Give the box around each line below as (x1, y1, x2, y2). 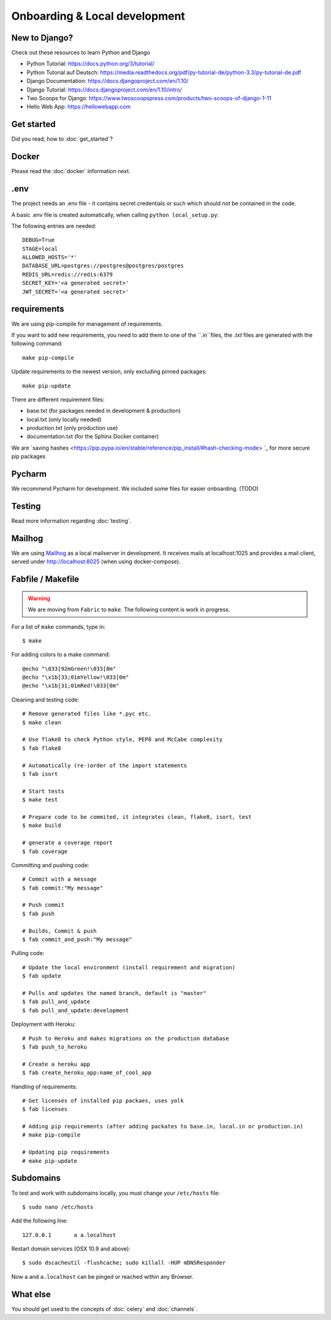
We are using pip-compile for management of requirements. (11, 320, 163, 327)
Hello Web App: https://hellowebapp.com (26, 103, 131, 111)
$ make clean (22, 719, 61, 726)
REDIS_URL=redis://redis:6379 (22, 271, 113, 278)
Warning (28, 595, 50, 602)
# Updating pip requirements (22, 1149, 110, 1156)
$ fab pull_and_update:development (22, 1007, 129, 1013)
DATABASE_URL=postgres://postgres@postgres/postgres (22, 262, 184, 270)
